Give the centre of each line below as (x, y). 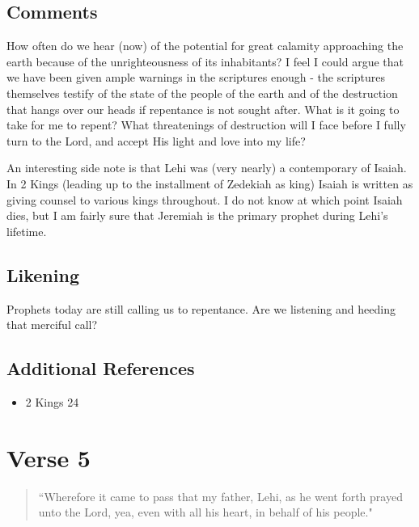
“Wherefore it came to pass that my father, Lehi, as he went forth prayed (220, 496)
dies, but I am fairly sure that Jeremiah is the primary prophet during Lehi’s (197, 215)
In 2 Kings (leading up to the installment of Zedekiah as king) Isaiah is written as (210, 183)
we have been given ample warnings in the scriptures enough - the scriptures (196, 77)
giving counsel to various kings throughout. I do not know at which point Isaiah (205, 199)
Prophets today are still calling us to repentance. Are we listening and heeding (201, 308)
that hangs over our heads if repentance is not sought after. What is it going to (203, 109)
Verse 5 (49, 457)
